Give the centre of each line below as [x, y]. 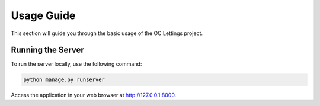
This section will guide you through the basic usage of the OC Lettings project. [107, 33]
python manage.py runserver [64, 80]
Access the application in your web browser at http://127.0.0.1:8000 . [94, 95]
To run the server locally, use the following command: [76, 64]
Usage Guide [43, 15]
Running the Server [47, 50]
